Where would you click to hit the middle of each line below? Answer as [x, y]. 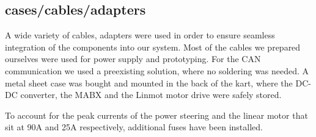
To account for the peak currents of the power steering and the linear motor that [156, 115]
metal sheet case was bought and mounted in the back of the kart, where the [149, 83]
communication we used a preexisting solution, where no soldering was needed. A [157, 70]
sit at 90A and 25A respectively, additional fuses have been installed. [134, 127]
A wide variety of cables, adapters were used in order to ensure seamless [140, 35]
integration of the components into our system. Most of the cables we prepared [153, 47]
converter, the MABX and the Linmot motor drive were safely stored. [151, 95]
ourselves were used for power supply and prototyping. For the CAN [133, 59]
